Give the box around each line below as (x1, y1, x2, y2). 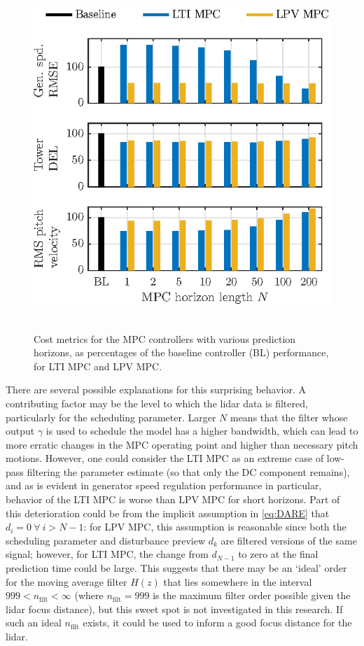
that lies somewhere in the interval (163, 574, 312, 589)
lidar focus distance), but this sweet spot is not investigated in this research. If (6, 601, 343, 616)
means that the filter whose (230, 409, 348, 424)
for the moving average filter (6, 574, 127, 589)
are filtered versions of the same (220, 533, 357, 547)
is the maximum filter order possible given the (153, 588, 351, 603)
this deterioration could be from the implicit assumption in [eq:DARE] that (6, 505, 330, 520)
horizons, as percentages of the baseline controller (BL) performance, (34, 345, 329, 360)
